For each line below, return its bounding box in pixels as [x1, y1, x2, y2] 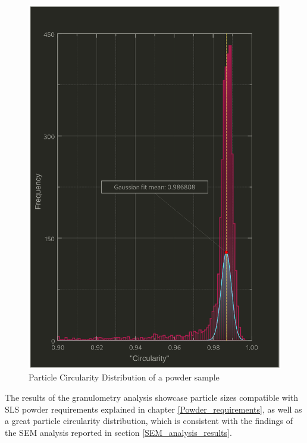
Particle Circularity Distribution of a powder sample [29, 371, 220, 383]
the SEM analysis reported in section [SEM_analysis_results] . [5, 426, 232, 438]
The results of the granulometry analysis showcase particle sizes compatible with [5, 391, 299, 403]
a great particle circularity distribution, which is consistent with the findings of [5, 414, 293, 427]
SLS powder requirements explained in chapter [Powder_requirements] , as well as [5, 403, 302, 415]
